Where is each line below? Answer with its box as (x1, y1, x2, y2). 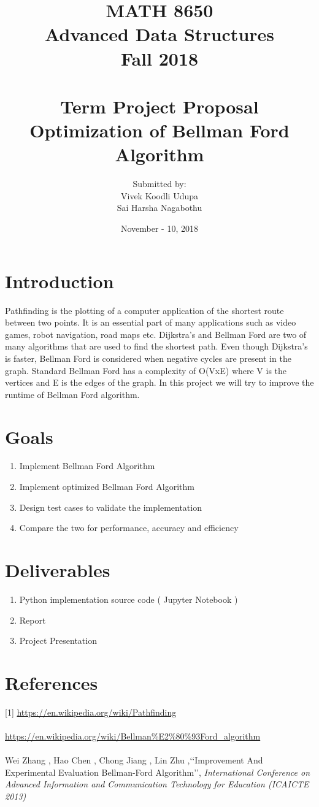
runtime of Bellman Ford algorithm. (5, 388, 140, 400)
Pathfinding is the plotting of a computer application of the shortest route (5, 304, 284, 316)
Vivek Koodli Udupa (120, 189, 199, 202)
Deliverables (5, 557, 110, 582)
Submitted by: (133, 177, 186, 190)
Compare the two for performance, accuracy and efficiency (19, 521, 239, 534)
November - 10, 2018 (120, 222, 198, 235)
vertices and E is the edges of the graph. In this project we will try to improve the (5, 376, 314, 389)
